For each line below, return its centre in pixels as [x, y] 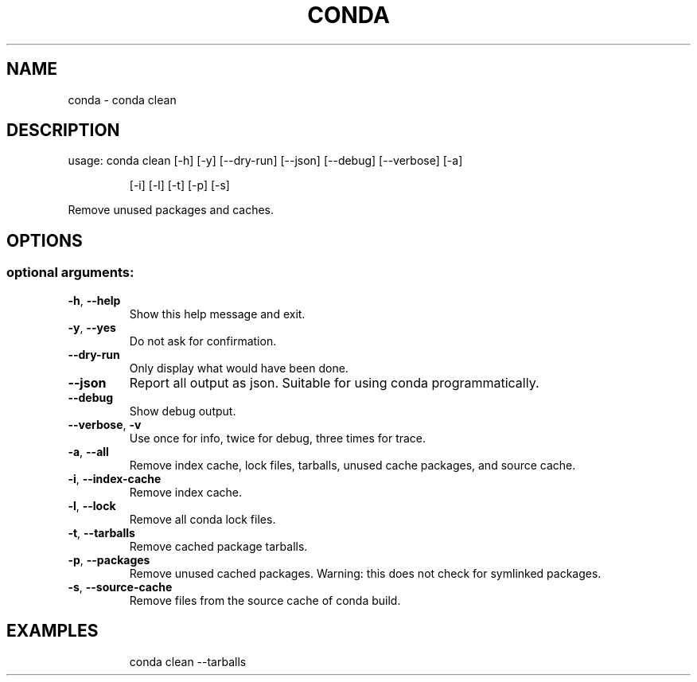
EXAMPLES [53, 631]
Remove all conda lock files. [202, 519]
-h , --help [94, 300]
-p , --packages [109, 559]
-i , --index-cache [115, 478]
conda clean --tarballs [188, 661]
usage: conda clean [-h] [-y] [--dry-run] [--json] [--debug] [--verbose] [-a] [265, 161]
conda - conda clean [122, 99]
